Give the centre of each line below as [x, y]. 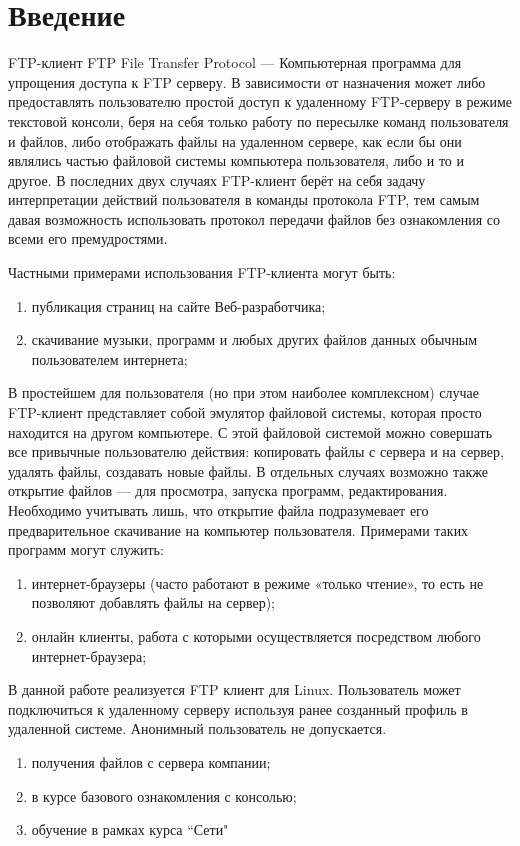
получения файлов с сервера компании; [151, 761]
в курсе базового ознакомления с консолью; [164, 795]
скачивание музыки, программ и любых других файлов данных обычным [254, 339]
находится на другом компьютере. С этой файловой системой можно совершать [250, 431]
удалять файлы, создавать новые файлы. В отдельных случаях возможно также [248, 470]
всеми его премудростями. [88, 238]
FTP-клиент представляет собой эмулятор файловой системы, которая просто [245, 412]
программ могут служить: [86, 549]
